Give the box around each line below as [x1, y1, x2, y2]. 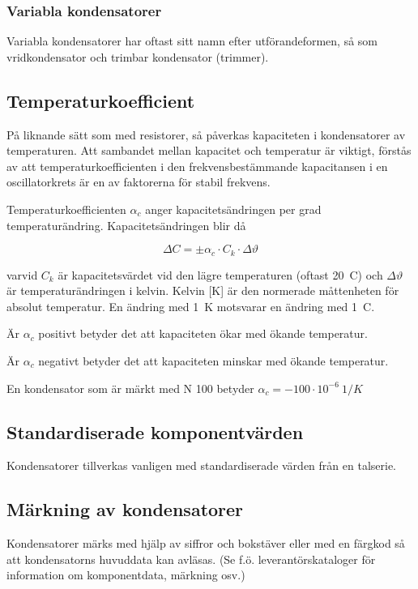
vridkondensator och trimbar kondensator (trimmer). [6, 48, 269, 65]
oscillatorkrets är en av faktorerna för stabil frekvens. [6, 173, 271, 190]
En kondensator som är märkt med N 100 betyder [6, 379, 254, 396]
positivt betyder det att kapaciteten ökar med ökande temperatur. [38, 325, 368, 342]
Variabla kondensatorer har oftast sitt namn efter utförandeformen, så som [6, 32, 378, 49]
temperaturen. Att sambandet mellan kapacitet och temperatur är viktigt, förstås [6, 142, 412, 159]
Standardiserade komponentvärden [6, 419, 304, 444]
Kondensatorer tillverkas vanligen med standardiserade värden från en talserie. [6, 457, 396, 474]
